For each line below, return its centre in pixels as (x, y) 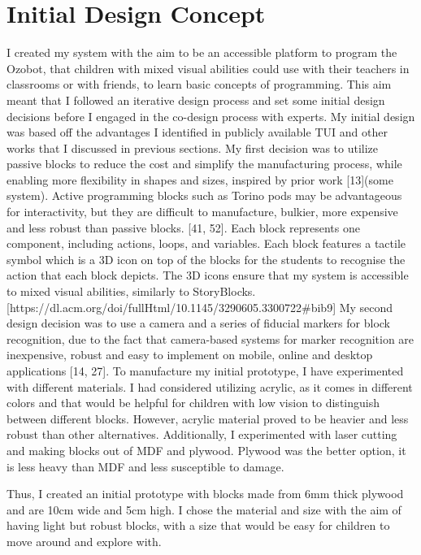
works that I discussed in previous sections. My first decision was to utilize (193, 147)
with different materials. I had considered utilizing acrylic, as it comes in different (210, 386)
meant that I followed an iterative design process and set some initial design (196, 100)
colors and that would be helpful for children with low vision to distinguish (193, 403)
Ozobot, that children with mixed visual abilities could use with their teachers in (208, 68)
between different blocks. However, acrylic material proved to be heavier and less (208, 418)
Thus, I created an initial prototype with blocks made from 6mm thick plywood (205, 494)
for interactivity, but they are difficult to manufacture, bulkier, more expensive (202, 212)
